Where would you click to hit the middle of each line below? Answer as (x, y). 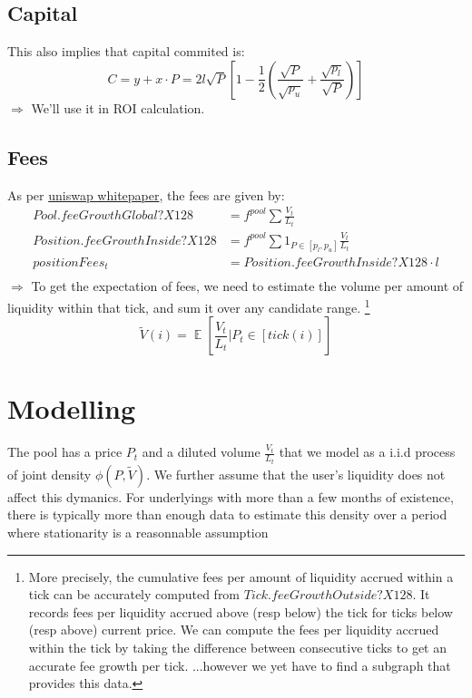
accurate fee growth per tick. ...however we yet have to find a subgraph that (240, 665)
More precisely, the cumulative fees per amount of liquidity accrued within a (241, 576)
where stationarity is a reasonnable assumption (138, 532)
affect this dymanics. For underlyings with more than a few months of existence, (231, 496)
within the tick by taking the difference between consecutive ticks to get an (237, 647)
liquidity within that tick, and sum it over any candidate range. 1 (189, 305)
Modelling (72, 408)
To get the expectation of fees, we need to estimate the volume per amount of (247, 286)
